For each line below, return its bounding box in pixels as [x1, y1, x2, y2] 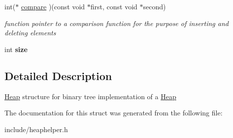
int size [4, 44, 28, 54]
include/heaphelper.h [4, 124, 68, 134]
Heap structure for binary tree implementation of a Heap [4, 91, 176, 101]
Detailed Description [4, 68, 112, 83]
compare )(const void [21, 1, 85, 11]
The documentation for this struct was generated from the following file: [4, 108, 223, 118]
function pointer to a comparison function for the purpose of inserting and [4, 18, 229, 28]
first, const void [90, 1, 137, 11]
